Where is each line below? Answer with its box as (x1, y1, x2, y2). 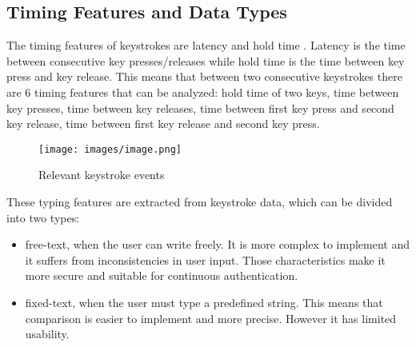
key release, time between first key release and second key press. (6, 115, 320, 132)
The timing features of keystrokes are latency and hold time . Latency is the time (6, 37, 406, 54)
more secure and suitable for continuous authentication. (25, 267, 298, 284)
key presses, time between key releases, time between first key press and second (6, 99, 394, 116)
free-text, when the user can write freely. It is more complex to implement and (25, 236, 410, 253)
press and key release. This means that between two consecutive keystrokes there (6, 68, 402, 85)
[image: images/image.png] (38, 143, 182, 155)
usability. (25, 325, 70, 342)
